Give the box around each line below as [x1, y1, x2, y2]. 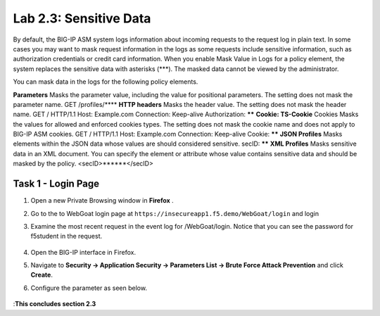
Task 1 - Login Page [13, 178, 100, 190]
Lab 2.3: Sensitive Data [13, 11, 151, 26]
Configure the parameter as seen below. [30, 284, 148, 292]
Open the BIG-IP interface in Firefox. [30, 248, 137, 256]
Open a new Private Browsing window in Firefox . [30, 196, 174, 205]
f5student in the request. [30, 232, 103, 241]
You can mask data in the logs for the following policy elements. [13, 77, 198, 86]
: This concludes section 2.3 [13, 300, 96, 308]
